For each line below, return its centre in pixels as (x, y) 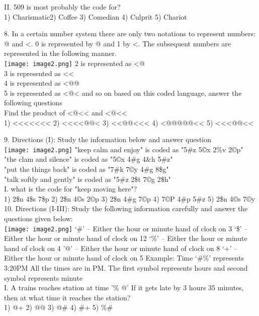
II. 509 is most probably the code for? (62, 7)
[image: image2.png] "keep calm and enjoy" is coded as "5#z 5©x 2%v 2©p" (124, 149)
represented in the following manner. (60, 53)
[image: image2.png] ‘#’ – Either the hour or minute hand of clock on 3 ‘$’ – (126, 228)
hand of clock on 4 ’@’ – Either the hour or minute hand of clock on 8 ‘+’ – (121, 248)
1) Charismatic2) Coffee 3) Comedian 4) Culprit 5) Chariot (96, 16)
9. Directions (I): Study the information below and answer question (108, 139)
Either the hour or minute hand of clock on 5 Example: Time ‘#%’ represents (124, 258)
